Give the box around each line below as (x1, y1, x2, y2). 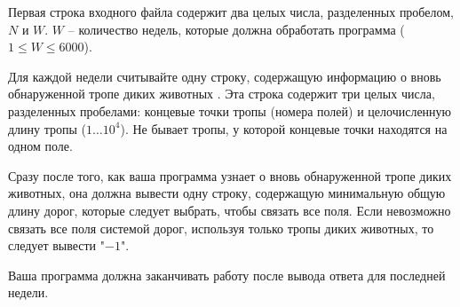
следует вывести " (8, 236, 105, 255)
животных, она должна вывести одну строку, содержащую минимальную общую (8, 184, 446, 202)
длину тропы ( (8, 119, 87, 138)
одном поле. (8, 137, 73, 155)
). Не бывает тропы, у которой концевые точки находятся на (120, 119, 448, 138)
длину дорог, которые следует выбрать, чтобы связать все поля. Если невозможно (8, 201, 451, 219)
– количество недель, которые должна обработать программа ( (67, 20, 405, 38)
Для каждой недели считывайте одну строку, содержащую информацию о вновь (8, 67, 441, 85)
